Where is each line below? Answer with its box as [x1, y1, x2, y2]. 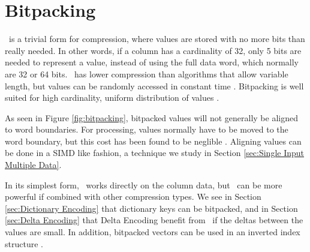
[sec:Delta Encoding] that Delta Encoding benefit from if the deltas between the [5, 214, 303, 226]
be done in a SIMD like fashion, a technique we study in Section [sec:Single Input [5, 146, 305, 159]
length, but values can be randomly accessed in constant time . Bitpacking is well [5, 79, 304, 92]
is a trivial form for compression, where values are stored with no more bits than [8, 32, 305, 45]
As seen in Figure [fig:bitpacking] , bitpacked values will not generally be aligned [5, 111, 298, 124]
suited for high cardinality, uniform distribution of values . [5, 91, 219, 104]
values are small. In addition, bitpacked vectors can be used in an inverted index [5, 226, 300, 238]
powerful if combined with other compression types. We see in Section [5, 190, 261, 203]
